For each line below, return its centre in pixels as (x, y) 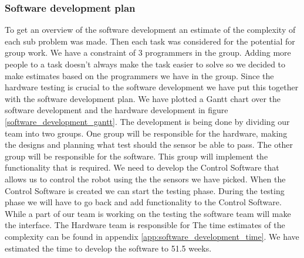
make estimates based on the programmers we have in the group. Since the (139, 75)
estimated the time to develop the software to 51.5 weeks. (108, 248)
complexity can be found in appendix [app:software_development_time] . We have (152, 236)
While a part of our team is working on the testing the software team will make (148, 213)
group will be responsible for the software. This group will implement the (136, 156)
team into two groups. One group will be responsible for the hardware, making (146, 133)
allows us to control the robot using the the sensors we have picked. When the (145, 179)
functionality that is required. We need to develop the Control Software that (142, 167)
